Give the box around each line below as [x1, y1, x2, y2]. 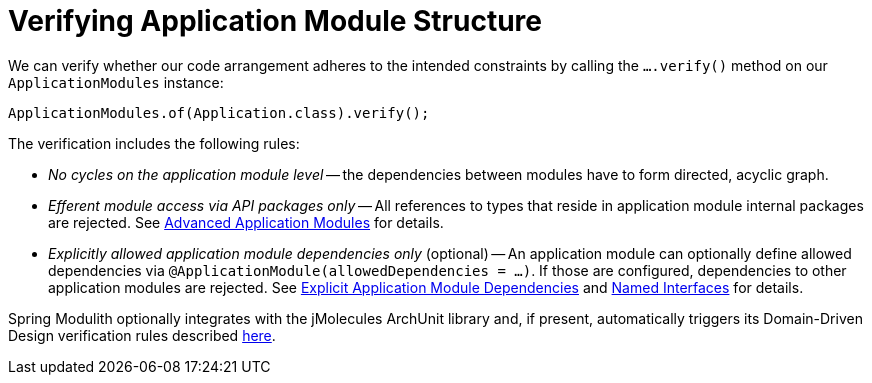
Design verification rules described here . [8, 326, 276, 344]
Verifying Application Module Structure [8, 4, 543, 38]
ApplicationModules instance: [8, 73, 224, 91]
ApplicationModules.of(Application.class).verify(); [8, 104, 430, 121]
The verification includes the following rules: [8, 134, 300, 152]
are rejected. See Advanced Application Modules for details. [48, 213, 444, 231]
